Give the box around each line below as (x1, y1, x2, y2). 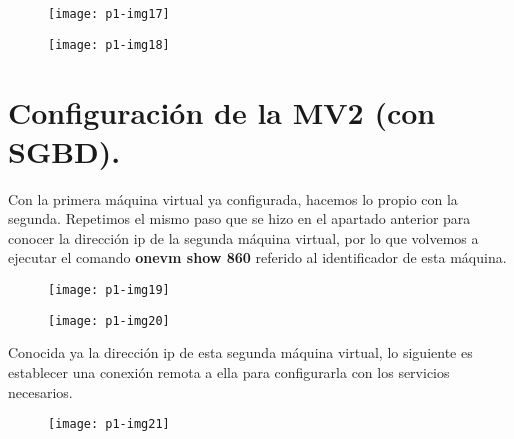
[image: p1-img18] (48, 37, 170, 52)
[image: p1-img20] (48, 313, 170, 328)
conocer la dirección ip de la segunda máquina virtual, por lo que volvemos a (8, 227, 479, 248)
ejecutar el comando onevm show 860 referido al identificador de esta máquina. (8, 247, 507, 268)
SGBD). (8, 130, 121, 171)
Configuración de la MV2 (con (8, 91, 436, 132)
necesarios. (8, 381, 73, 402)
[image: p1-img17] (48, 7, 170, 21)
